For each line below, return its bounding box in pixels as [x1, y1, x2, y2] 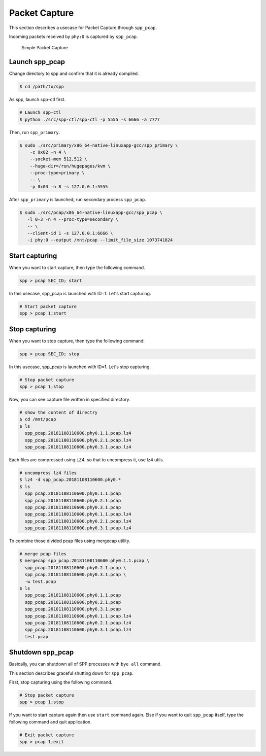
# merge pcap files [19, 551, 66, 557]
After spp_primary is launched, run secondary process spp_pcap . [9, 196, 146, 202]
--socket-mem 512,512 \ [30, 156, 87, 162]
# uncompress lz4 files [19, 470, 77, 476]
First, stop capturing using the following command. [9, 679, 113, 685]
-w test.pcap [25, 579, 56, 584]
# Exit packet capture [19, 732, 74, 738]
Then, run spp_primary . [9, 129, 60, 135]
